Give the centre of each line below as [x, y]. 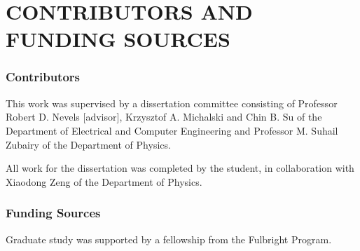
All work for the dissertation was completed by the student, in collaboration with [180, 168]
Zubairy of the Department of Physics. [88, 144]
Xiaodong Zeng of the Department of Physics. [104, 181]
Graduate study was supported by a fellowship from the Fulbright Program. [169, 239]
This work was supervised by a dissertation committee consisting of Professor [172, 103]
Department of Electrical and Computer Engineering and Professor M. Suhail [172, 130]
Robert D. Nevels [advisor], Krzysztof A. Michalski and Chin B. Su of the [164, 117]
